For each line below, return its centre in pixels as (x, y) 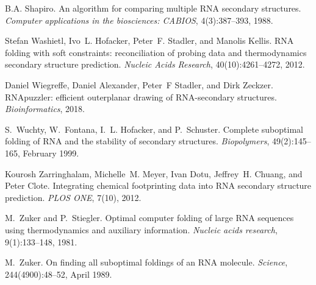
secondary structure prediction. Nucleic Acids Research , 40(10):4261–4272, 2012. (155, 64)
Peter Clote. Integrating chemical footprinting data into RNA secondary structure (158, 185)
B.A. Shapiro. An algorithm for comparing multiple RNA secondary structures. (153, 8)
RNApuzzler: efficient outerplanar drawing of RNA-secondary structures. (141, 97)
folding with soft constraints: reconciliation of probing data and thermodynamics (156, 52)
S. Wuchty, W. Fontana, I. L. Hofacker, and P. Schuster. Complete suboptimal (154, 129)
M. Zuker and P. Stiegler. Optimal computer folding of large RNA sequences (149, 218)
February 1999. (51, 153)
